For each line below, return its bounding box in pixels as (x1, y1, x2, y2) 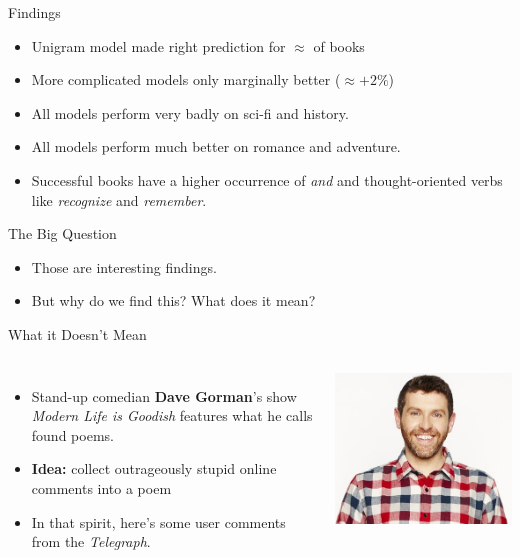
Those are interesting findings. (31, 256, 217, 277)
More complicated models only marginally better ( (31, 69, 341, 90)
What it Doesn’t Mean (8, 323, 147, 344)
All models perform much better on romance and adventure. (31, 136, 401, 157)
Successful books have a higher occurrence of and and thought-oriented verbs (31, 169, 503, 190)
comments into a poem (31, 477, 172, 498)
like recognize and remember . (31, 189, 207, 210)
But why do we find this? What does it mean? (31, 290, 316, 311)
